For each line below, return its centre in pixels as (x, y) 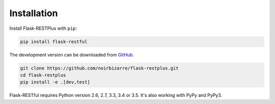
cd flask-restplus (43, 75)
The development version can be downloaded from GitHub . (72, 55)
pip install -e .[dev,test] (55, 82)
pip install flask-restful (54, 41)
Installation (34, 13)
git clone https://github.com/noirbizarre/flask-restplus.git (99, 68)
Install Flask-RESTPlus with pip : (43, 28)
